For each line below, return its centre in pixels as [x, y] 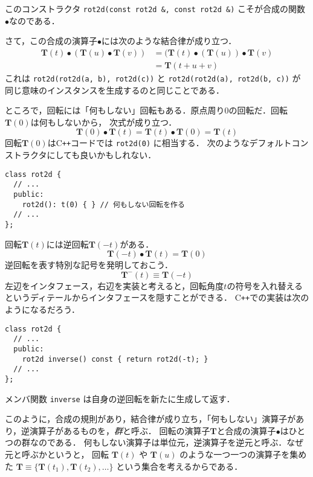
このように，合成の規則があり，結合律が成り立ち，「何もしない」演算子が [150, 419]
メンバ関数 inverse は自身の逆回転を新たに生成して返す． [120, 398]
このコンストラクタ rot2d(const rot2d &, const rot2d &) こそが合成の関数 [155, 8]
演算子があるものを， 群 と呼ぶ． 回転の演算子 [120, 430]
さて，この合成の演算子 [51, 41]
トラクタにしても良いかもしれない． [85, 155]
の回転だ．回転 [258, 110]
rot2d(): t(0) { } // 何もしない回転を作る [103, 204]
